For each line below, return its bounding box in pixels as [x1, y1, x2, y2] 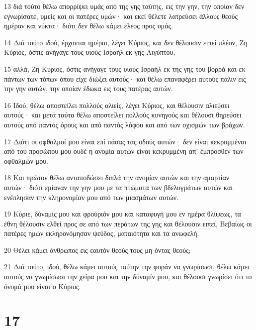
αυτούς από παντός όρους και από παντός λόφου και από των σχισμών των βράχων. [4, 119, 245, 129]
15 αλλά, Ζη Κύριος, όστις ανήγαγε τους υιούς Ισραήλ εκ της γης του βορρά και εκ [4, 63, 246, 74]
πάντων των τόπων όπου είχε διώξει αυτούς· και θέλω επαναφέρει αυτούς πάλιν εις [4, 73, 246, 84]
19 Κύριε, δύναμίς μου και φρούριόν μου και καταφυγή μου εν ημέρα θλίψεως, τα [4, 209, 241, 219]
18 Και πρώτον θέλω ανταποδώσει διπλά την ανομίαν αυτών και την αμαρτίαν [4, 172, 230, 183]
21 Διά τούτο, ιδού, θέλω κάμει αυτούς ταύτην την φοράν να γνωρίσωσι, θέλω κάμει [4, 261, 250, 272]
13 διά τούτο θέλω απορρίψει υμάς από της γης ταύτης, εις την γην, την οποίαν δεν [4, 1, 245, 11]
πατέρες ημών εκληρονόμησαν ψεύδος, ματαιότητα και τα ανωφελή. [4, 228, 199, 238]
